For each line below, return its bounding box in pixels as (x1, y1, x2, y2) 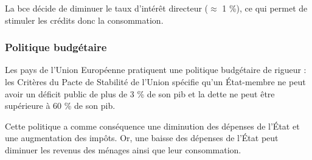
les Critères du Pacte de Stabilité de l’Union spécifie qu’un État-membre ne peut (5, 75, 306, 88)
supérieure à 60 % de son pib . (5, 99, 116, 112)
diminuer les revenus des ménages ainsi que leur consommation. (5, 143, 241, 156)
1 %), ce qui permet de (222, 2, 308, 14)
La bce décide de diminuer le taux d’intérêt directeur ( (5, 2, 209, 14)
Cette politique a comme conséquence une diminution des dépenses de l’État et (5, 119, 300, 132)
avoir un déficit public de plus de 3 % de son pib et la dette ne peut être (5, 87, 275, 100)
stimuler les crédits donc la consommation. (5, 13, 164, 26)
